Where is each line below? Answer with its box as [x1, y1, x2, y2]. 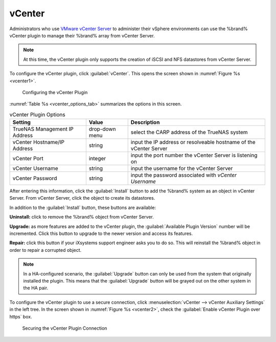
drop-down [88, 125, 116, 133]
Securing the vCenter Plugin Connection [22, 325, 107, 331]
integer [88, 155, 106, 162]
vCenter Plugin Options [9, 111, 66, 118]
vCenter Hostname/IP [12, 139, 65, 146]
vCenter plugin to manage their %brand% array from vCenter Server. [9, 32, 155, 38]
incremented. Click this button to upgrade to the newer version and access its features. [9, 230, 193, 237]
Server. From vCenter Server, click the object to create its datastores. [9, 195, 155, 201]
